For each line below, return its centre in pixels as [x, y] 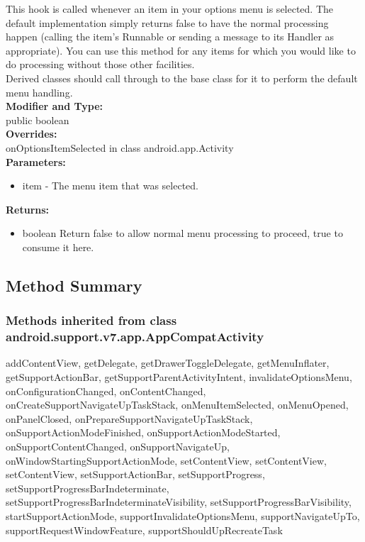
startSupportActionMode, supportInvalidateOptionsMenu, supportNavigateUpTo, [183, 515]
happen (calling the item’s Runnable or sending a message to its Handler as [170, 37]
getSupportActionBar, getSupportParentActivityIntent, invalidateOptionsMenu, [179, 377]
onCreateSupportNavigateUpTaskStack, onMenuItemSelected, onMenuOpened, [177, 405]
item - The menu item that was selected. [110, 186]
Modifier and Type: [55, 106]
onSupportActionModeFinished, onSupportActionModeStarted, [143, 432]
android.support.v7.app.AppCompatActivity [135, 337]
